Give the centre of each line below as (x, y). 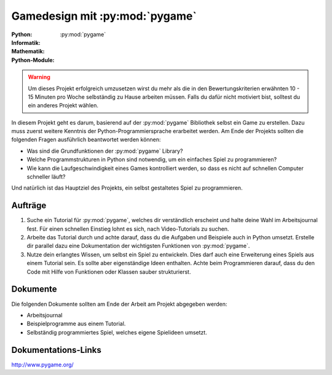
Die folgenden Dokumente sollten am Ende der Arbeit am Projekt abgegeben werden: (119, 304)
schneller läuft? (46, 177)
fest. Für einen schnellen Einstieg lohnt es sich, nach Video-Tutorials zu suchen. (128, 229)
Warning (39, 77)
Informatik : (26, 42)
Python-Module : (33, 60)
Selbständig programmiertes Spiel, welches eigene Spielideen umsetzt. (117, 332)
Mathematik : (28, 52)
